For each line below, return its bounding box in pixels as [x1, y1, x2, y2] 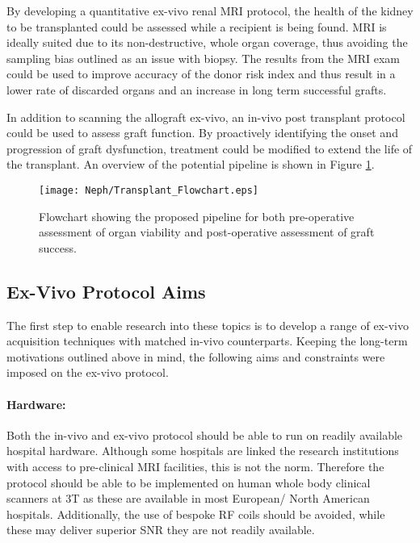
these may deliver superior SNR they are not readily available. [6, 521, 315, 538]
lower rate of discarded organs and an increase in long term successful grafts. [6, 81, 387, 98]
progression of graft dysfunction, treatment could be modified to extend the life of [6, 140, 413, 157]
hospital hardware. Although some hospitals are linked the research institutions [6, 442, 399, 459]
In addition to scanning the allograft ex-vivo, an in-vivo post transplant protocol [6, 108, 405, 125]
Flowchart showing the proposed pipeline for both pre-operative [39, 207, 355, 224]
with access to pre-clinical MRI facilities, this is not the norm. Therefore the [6, 457, 384, 474]
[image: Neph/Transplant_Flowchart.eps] [39, 184, 259, 196]
